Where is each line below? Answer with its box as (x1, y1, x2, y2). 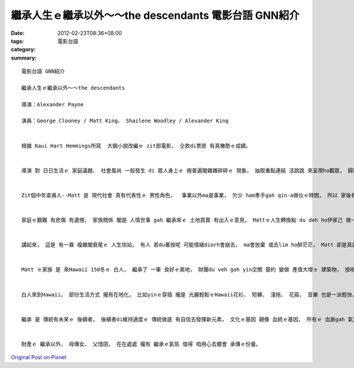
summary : (11, 54, 37, 61)
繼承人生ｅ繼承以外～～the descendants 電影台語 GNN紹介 (11, 9, 300, 22)
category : (11, 46, 36, 53)
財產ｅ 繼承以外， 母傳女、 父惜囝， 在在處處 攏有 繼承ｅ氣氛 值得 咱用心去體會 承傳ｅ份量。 (21, 341, 261, 347)
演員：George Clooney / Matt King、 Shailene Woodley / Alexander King (21, 118, 229, 124)
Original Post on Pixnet (11, 354, 67, 361)
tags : (11, 37, 24, 44)
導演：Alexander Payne (21, 101, 84, 108)
